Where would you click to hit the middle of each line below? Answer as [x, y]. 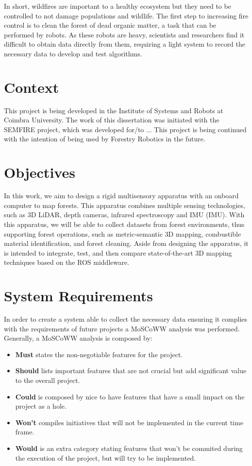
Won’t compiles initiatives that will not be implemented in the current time [129, 422]
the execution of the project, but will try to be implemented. [106, 457]
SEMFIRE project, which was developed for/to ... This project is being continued [125, 129]
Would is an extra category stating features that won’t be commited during [129, 448]
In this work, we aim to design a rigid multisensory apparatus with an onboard [121, 196]
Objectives [40, 172]
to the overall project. [48, 380]
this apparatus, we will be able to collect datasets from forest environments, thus [124, 224]
